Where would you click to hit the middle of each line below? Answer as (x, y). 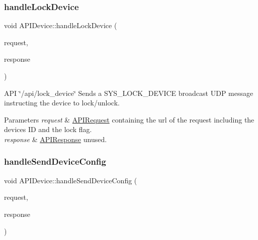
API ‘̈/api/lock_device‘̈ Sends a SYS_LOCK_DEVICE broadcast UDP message (129, 93)
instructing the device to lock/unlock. (62, 103)
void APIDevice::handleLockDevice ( (61, 25)
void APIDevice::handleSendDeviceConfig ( (71, 180)
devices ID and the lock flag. (48, 129)
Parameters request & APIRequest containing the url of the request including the (129, 119)
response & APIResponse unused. (56, 139)
